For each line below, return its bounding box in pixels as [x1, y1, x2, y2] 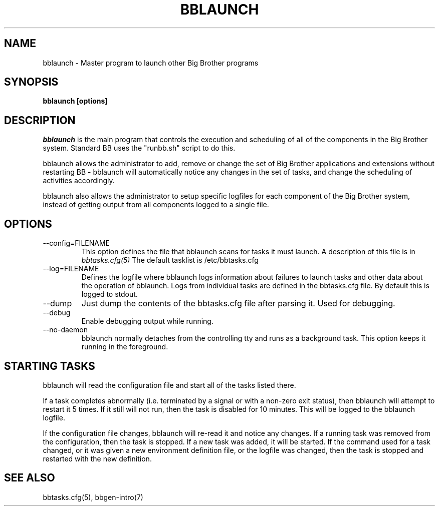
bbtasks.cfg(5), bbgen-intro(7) [43, 492, 143, 501]
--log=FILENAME [43, 264, 99, 273]
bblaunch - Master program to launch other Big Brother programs [43, 58, 259, 67]
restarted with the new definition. [43, 454, 152, 463]
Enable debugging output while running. [81, 317, 213, 326]
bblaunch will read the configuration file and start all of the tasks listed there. [43, 380, 296, 389]
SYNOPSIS [4, 76, 59, 89]
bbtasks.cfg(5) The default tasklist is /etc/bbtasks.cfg [81, 256, 259, 265]
